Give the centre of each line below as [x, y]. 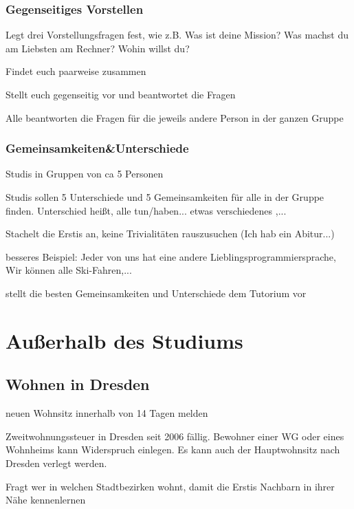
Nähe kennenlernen [46, 500]
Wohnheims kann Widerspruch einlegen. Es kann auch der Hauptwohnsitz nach [173, 450]
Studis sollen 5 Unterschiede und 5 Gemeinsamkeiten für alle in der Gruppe [165, 197]
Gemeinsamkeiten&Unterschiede [97, 148]
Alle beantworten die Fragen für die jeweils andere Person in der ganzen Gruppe [175, 117]
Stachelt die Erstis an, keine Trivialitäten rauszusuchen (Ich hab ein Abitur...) [170, 234]
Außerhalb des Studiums [124, 340]
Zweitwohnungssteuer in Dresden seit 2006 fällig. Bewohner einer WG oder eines [175, 436]
